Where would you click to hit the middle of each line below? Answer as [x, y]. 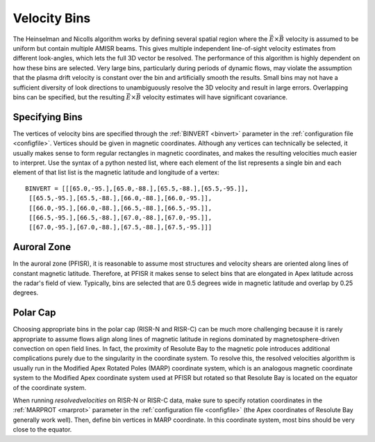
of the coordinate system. [50, 387]
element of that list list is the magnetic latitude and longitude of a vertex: [116, 172]
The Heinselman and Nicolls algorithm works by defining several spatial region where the [140, 39]
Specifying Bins [48, 117]
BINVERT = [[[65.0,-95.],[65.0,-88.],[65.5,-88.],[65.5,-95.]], [137, 188]
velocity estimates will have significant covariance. [215, 97]
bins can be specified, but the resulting [69, 97]
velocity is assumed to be [322, 39]
